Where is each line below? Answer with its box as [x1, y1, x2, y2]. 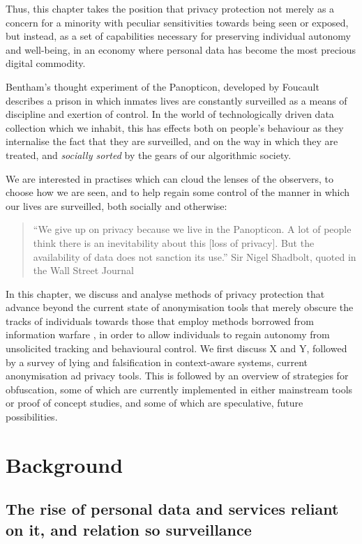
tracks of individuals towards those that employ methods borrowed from [6, 313, 314, 328]
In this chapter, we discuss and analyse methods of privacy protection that [6, 286, 325, 301]
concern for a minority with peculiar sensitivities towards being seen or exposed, [6, 15, 349, 29]
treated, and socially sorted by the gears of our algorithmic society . [6, 147, 292, 162]
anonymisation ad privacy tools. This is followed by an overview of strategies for [6, 368, 349, 383]
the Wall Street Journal [33, 263, 134, 278]
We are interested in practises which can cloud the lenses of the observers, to [6, 171, 334, 186]
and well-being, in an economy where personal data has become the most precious [6, 42, 356, 56]
